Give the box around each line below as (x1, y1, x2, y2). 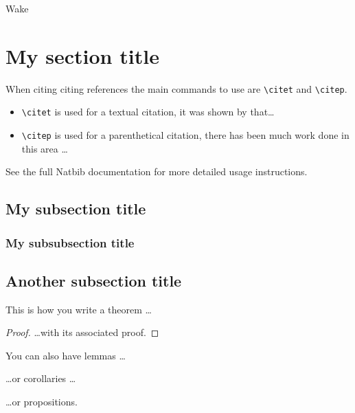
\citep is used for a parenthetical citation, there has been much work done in (21, 128, 350, 142)
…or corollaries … (5, 371, 76, 386)
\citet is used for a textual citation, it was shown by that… (21, 104, 275, 119)
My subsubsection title (5, 234, 135, 251)
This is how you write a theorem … (5, 302, 152, 316)
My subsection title (5, 198, 146, 219)
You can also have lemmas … (5, 348, 126, 362)
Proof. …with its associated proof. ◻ (5, 325, 159, 339)
